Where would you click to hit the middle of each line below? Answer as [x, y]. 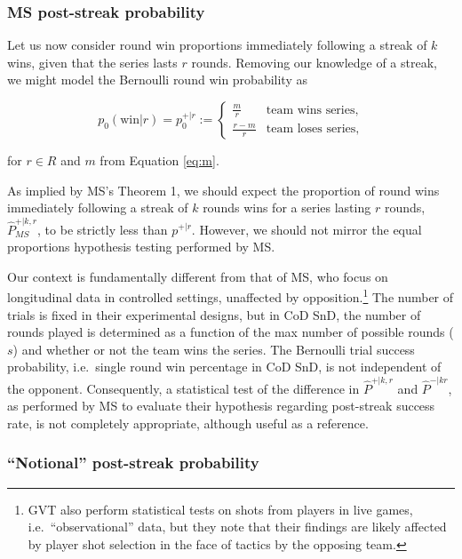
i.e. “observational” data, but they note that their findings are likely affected [237, 527]
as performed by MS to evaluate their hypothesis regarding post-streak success [221, 406]
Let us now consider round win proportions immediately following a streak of [217, 45]
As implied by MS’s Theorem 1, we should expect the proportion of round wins [223, 190]
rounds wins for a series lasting [287, 208]
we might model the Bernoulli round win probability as [157, 80]
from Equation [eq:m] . [159, 160]
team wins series [311, 110]
